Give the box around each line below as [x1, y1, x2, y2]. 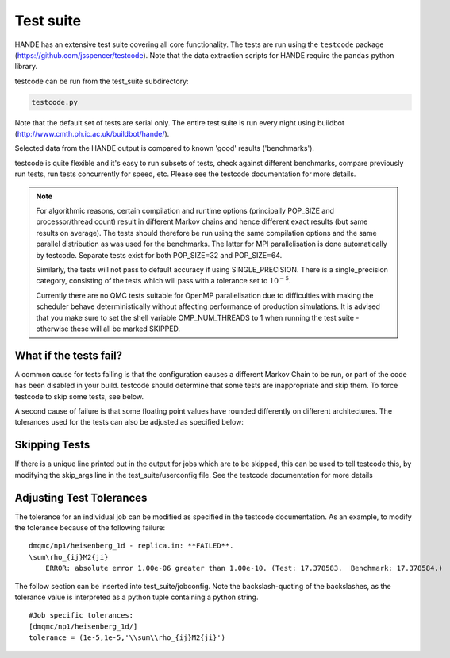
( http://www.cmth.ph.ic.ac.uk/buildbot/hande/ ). [14, 129, 170, 139]
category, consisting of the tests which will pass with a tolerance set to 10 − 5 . [36, 275, 291, 286]
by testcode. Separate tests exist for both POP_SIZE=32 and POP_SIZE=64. [36, 250, 283, 260]
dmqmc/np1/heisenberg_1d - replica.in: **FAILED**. [29, 541, 234, 551]
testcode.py [31, 98, 79, 106]
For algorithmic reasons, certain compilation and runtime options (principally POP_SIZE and [36, 206, 335, 216]
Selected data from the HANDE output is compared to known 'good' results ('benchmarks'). [14, 144, 315, 153]
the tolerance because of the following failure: [14, 523, 166, 532]
